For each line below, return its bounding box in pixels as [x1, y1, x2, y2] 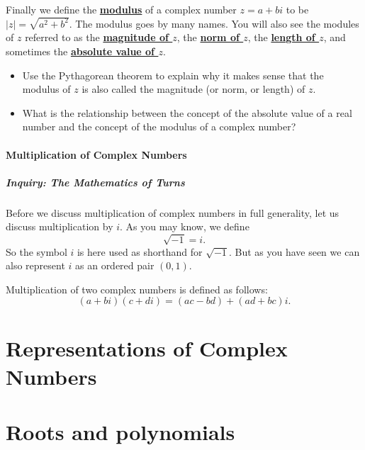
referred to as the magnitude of [25, 30, 169, 45]
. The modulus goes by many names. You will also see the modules [69, 16, 359, 30]
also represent [6, 258, 65, 273]
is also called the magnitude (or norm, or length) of [82, 81, 305, 96]
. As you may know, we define [120, 219, 249, 234]
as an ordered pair [75, 258, 155, 273]
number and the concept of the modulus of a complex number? [22, 119, 296, 134]
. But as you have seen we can [228, 244, 360, 259]
